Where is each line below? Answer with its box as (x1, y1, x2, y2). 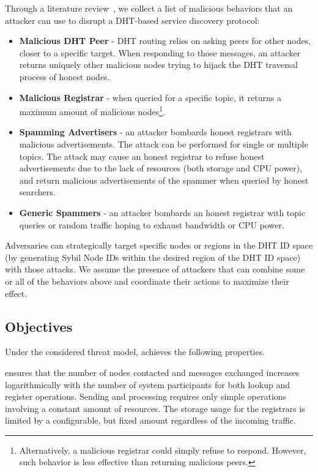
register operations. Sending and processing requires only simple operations (5, 390, 287, 403)
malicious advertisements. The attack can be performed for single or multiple (19, 138, 308, 150)
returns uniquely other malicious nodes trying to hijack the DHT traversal (19, 58, 298, 71)
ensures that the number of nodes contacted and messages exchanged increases (5, 365, 300, 378)
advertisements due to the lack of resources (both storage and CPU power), (19, 162, 303, 174)
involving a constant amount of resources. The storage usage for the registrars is (5, 402, 305, 414)
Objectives (5, 317, 73, 335)
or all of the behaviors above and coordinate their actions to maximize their (5, 274, 289, 287)
